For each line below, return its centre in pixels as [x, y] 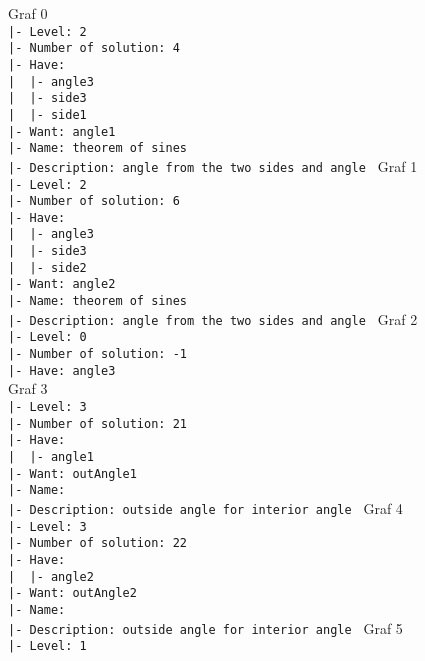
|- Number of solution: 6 [94, 201]
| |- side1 [47, 114]
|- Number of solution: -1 [97, 354]
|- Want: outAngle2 [72, 593]
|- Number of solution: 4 [94, 48]
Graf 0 [28, 13]
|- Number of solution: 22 [97, 543]
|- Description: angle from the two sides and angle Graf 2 [213, 318]
